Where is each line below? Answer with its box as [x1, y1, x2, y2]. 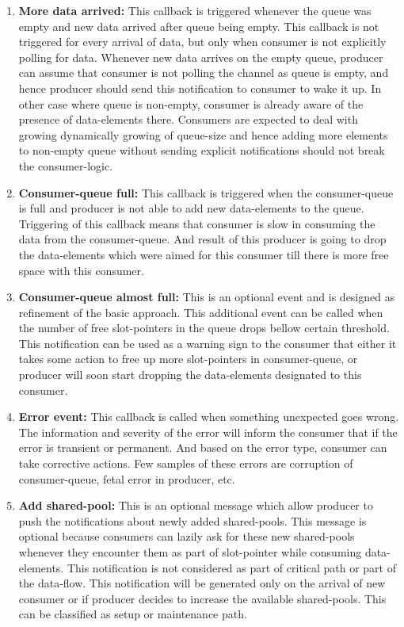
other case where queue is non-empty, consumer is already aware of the [18, 95, 364, 112]
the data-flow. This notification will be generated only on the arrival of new [18, 575, 386, 591]
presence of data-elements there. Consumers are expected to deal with [18, 111, 358, 128]
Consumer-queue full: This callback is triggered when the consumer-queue [18, 184, 394, 201]
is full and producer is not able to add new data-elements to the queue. [18, 200, 364, 216]
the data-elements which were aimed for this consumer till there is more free [18, 246, 389, 262]
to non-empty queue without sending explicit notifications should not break [18, 142, 385, 159]
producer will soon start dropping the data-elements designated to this [18, 366, 362, 383]
